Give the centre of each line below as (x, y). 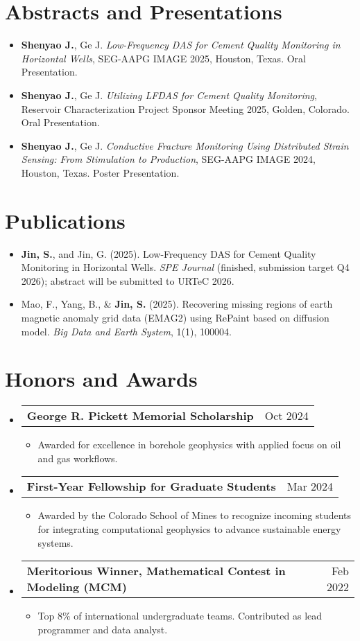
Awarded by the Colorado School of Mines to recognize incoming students (195, 515)
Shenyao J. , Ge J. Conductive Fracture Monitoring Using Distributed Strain (185, 145)
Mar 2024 (310, 486)
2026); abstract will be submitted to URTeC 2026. (128, 280)
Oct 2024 (286, 416)
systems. (55, 542)
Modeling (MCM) (77, 587)
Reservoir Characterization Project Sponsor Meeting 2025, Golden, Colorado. (185, 108)
